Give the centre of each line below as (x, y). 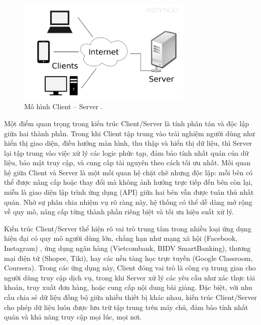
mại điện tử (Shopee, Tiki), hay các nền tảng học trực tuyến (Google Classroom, (128, 258)
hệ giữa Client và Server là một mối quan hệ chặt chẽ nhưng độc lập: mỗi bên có (128, 172)
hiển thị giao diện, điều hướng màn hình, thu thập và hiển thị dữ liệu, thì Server (128, 143)
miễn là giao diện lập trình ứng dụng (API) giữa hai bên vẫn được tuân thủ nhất (129, 192)
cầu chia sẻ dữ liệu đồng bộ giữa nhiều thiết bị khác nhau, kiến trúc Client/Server (130, 297)
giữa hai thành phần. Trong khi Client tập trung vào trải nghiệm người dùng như (129, 133)
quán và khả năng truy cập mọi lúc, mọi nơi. (73, 317)
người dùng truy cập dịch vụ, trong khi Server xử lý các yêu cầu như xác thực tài (129, 277)
